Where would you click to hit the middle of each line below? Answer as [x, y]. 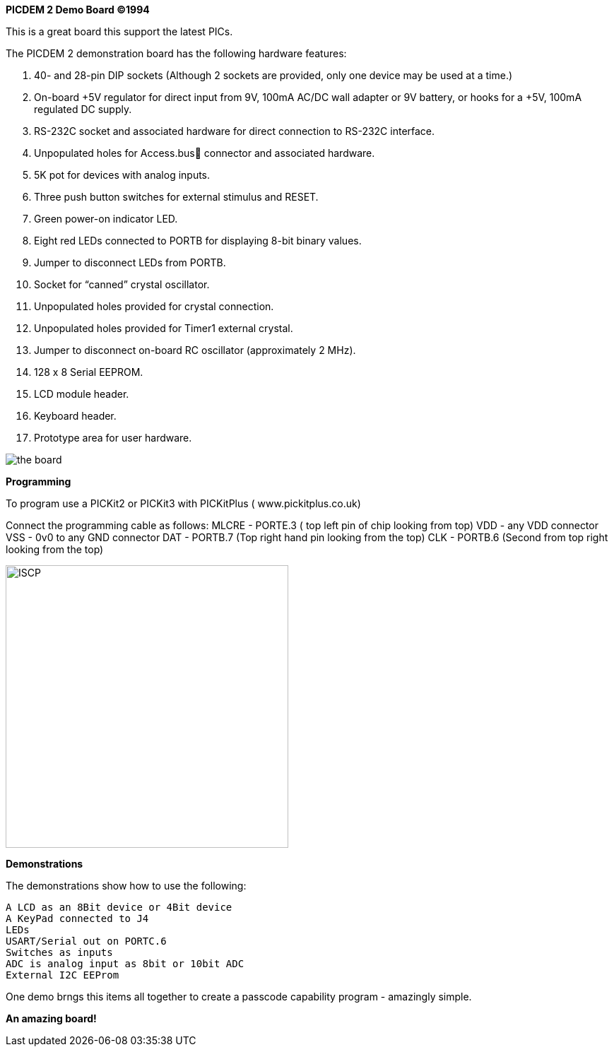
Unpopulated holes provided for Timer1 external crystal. [164, 328]
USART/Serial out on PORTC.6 [86, 941]
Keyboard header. [75, 416]
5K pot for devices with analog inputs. [122, 175]
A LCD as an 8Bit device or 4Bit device [119, 907]
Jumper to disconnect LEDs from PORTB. [130, 262]
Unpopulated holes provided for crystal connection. [154, 306]
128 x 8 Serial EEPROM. [89, 372]
